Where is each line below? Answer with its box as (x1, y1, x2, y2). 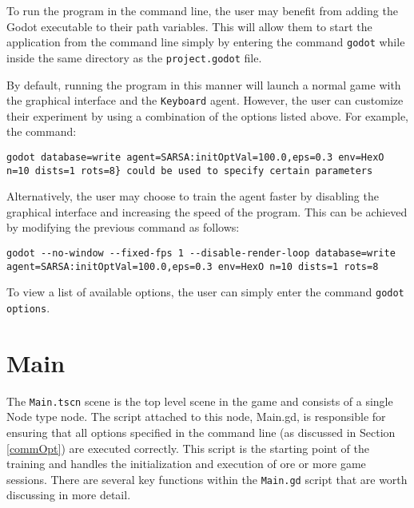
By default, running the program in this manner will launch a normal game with (6, 76, 401, 93)
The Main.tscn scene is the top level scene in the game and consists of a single (6, 392, 393, 409)
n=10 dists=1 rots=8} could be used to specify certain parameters (6, 165, 373, 177)
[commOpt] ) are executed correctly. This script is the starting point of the (6, 439, 369, 456)
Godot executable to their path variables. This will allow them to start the (6, 18, 372, 34)
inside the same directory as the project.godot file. (6, 49, 262, 65)
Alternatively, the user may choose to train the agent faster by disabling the (6, 188, 379, 204)
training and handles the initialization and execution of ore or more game (6, 455, 366, 472)
